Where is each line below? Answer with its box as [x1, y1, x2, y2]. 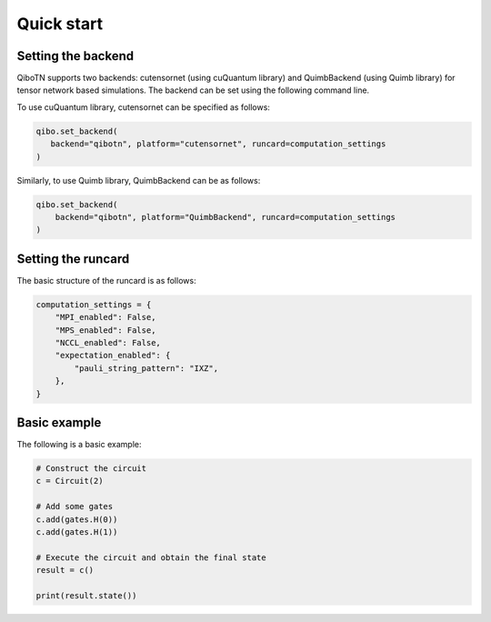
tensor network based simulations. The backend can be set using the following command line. [16, 85, 370, 95]
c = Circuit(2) [35, 476, 104, 487]
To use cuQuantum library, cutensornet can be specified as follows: [16, 101, 270, 113]
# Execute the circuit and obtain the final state [35, 552, 267, 563]
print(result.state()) [35, 590, 137, 600]
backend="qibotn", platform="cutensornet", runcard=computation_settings [50, 139, 386, 149]
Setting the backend [16, 48, 135, 64]
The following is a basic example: [16, 439, 142, 450]
